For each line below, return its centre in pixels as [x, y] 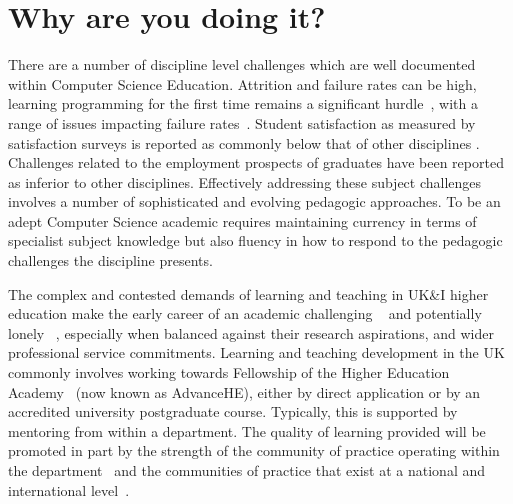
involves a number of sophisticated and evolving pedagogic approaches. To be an [254, 201]
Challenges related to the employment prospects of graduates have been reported [256, 162]
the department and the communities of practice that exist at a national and [247, 470]
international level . [69, 489]
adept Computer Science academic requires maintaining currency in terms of [242, 220]
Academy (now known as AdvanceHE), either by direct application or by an [244, 391]
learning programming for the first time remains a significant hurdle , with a [243, 103]
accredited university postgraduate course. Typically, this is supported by [233, 411]
